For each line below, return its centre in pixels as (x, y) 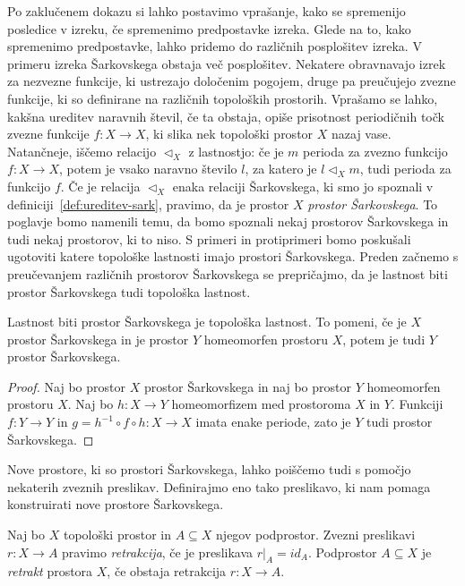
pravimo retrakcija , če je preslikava (158, 552)
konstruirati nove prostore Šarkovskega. (116, 504)
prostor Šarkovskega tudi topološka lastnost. (129, 291)
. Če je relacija (100, 186)
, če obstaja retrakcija (167, 571)
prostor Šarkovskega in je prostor (98, 339)
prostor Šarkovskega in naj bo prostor (247, 386)
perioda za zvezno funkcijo (375, 151)
